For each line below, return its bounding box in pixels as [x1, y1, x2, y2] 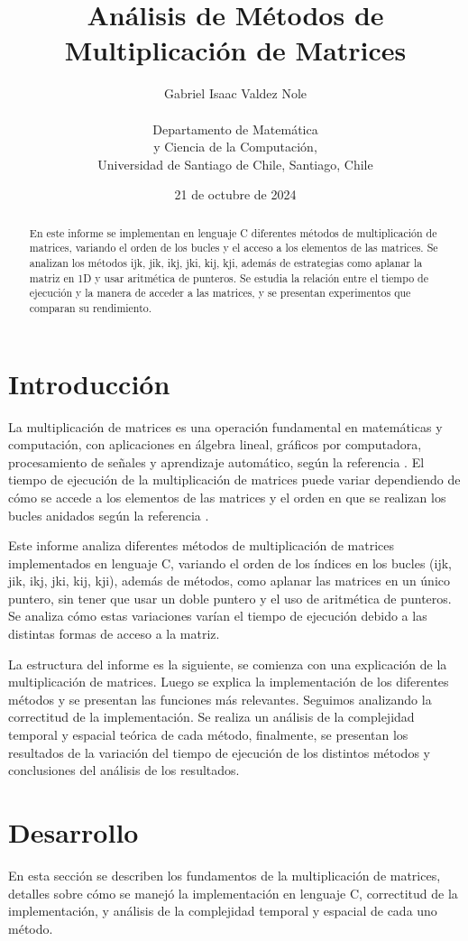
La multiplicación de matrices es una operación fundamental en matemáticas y [8, 417, 443, 436]
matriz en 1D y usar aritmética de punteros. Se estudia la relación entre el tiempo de [29, 270, 428, 285]
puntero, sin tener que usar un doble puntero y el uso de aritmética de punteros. [8, 588, 452, 607]
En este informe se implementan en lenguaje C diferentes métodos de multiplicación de [29, 225, 437, 240]
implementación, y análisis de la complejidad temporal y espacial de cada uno [8, 901, 437, 920]
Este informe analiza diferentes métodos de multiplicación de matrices [8, 536, 394, 555]
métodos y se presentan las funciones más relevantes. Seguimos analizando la [8, 689, 432, 708]
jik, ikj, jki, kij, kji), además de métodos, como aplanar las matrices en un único [8, 571, 451, 590]
